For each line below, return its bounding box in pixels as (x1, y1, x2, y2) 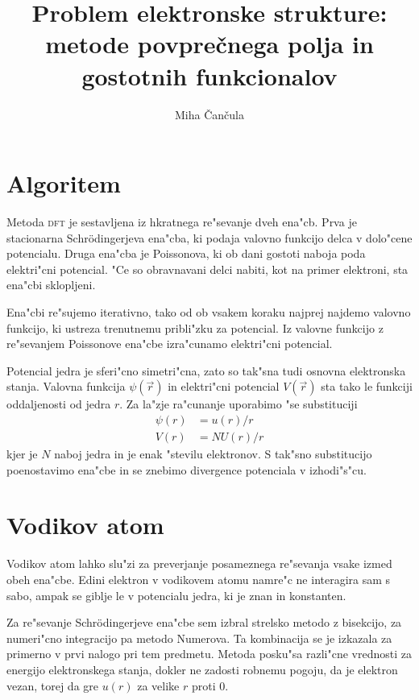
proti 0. (191, 677, 229, 694)
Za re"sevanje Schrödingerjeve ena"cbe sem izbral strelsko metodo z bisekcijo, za (6, 614, 402, 631)
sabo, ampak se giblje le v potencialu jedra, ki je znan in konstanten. (6, 586, 346, 603)
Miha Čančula (175, 106, 244, 122)
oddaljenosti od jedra (6, 396, 111, 412)
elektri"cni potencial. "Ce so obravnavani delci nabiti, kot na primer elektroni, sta (6, 260, 409, 277)
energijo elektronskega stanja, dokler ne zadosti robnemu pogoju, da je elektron (6, 661, 398, 677)
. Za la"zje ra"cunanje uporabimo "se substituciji (119, 396, 358, 412)
